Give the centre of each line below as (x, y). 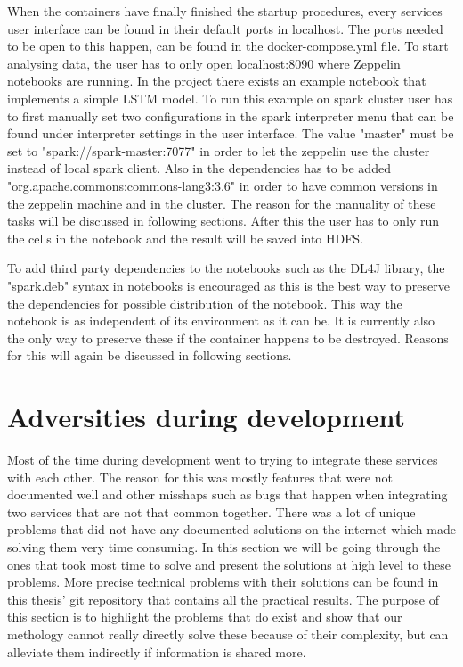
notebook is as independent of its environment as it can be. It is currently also (221, 321)
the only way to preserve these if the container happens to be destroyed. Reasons (228, 338)
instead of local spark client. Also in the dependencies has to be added (199, 168)
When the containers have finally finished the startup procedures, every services (225, 11)
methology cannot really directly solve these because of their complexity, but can (228, 634)
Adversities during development (206, 417)
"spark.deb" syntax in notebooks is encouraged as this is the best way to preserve (229, 285)
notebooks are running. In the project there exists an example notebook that (217, 81)
